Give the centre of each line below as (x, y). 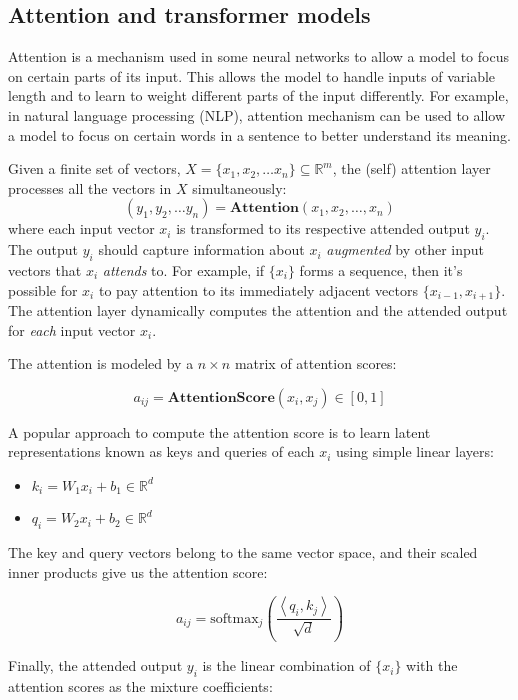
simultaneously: (239, 187)
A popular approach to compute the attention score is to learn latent (219, 431)
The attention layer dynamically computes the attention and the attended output (258, 310)
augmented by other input (405, 249)
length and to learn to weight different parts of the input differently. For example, (258, 95)
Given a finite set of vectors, (94, 168)
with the (432, 665)
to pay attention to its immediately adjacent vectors (258, 289)
